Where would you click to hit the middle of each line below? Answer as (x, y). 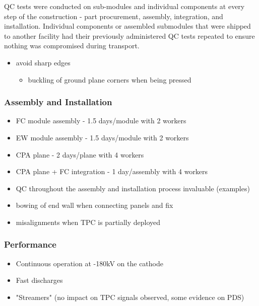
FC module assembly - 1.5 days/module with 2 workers (101, 121)
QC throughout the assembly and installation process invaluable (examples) (133, 188)
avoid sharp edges (43, 62)
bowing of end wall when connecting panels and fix (94, 205)
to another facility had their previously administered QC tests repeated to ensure (129, 35)
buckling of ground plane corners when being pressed (110, 79)
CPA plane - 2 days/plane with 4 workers (80, 154)
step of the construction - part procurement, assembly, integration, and (114, 16)
